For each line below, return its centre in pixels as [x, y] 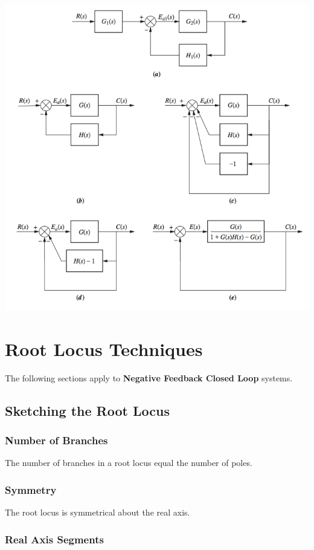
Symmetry [31, 489]
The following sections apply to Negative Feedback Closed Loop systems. [149, 377]
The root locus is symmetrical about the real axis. [98, 512]
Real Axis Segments [54, 539]
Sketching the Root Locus [87, 410]
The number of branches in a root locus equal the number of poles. [129, 463]
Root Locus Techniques [104, 348]
